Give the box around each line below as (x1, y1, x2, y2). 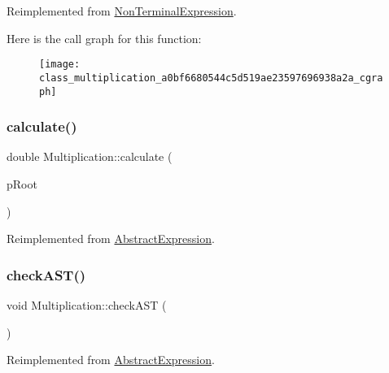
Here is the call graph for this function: (7, 29, 202, 46)
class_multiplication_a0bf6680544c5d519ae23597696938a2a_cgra (39, 72, 383, 84)
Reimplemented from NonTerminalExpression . (7, 2, 237, 19)
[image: (39, 59, 81, 71)
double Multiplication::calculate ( (7, 148, 173, 165)
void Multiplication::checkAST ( (7, 296, 167, 313)
